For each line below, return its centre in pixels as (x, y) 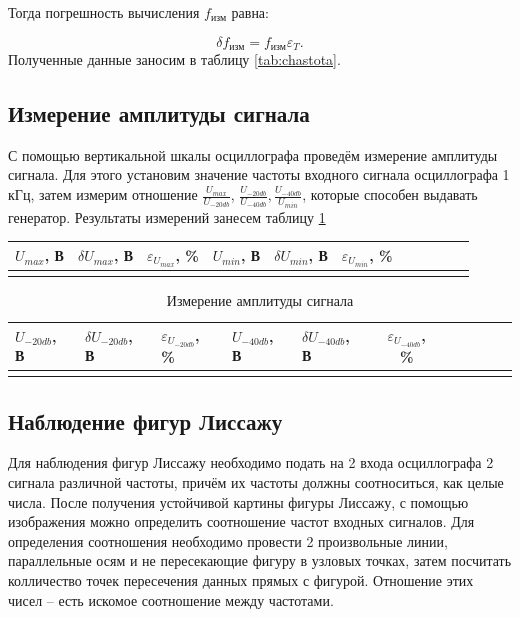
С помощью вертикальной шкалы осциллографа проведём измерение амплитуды (253, 154)
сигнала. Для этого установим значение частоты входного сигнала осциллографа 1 (259, 174)
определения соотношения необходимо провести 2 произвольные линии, (228, 540)
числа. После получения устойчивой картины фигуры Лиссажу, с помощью (238, 501)
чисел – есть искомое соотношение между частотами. (171, 599)
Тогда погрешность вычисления (104, 12)
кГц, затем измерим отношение (103, 194)
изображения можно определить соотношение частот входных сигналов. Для (241, 521)
